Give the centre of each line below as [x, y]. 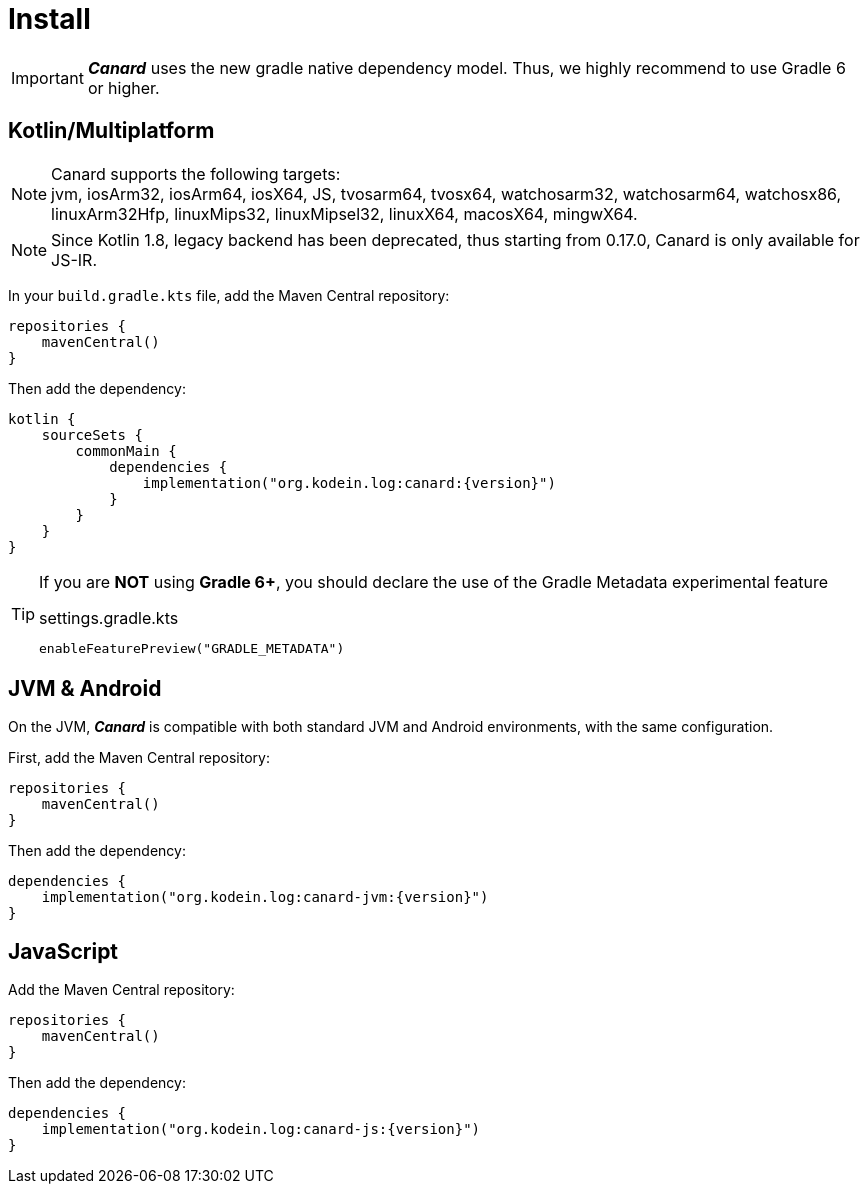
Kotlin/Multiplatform [111, 131]
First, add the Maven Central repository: [139, 758]
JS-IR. [74, 259]
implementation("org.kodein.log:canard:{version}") [349, 482]
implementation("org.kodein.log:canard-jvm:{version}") [265, 897]
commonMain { [126, 450]
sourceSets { [92, 434]
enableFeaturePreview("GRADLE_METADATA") [192, 648]
